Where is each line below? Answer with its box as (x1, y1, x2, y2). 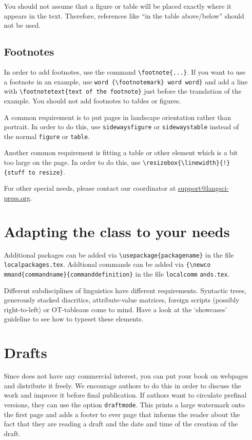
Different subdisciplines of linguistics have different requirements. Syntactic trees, (4, 285, 247, 295)
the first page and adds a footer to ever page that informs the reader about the (4, 409, 240, 419)
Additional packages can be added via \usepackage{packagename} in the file (4, 249, 234, 260)
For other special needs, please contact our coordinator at (4, 183, 176, 193)
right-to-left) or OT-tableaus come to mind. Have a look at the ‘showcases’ (4, 304, 227, 314)
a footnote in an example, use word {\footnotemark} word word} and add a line (4, 76, 248, 86)
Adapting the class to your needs (4, 221, 230, 241)
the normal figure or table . (4, 131, 90, 141)
